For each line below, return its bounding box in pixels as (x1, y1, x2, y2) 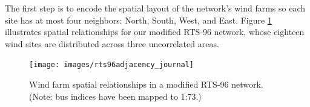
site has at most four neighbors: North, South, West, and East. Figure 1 (5, 13, 272, 26)
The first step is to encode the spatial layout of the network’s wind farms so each (5, 2, 306, 14)
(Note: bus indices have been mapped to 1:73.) (29, 89, 202, 102)
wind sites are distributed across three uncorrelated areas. (5, 37, 219, 50)
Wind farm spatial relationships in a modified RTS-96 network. (29, 78, 263, 91)
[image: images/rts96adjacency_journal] (29, 60, 194, 70)
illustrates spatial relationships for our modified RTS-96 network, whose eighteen (5, 25, 305, 38)
